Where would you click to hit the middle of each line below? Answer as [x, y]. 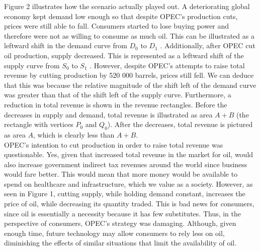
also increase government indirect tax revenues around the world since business [126, 164]
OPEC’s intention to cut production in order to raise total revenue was [114, 144]
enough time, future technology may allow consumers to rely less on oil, [114, 233]
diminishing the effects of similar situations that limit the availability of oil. [120, 243]
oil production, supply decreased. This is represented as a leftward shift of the [124, 55]
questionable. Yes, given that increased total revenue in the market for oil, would [129, 154]
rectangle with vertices [39, 124]
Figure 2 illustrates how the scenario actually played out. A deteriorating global [127, 6]
